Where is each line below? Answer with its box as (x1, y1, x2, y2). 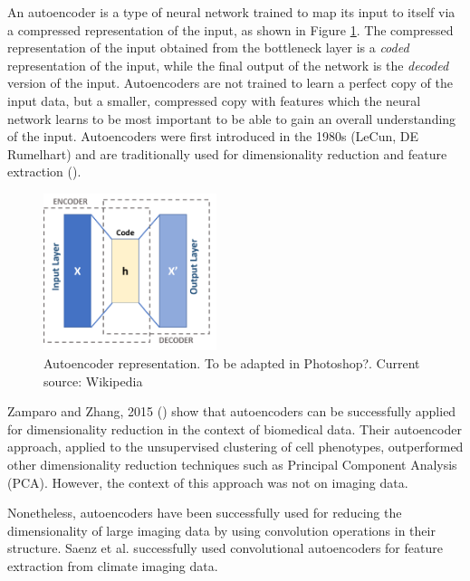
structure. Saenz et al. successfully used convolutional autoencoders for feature (7, 538, 443, 557)
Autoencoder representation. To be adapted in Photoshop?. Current (43, 354, 420, 373)
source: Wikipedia (43, 371, 143, 390)
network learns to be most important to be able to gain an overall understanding (7, 109, 456, 128)
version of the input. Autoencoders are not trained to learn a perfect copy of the (7, 73, 453, 92)
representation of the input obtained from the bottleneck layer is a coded (7, 38, 409, 57)
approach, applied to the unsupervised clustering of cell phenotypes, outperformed (7, 437, 464, 456)
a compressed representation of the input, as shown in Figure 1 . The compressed (7, 20, 454, 39)
